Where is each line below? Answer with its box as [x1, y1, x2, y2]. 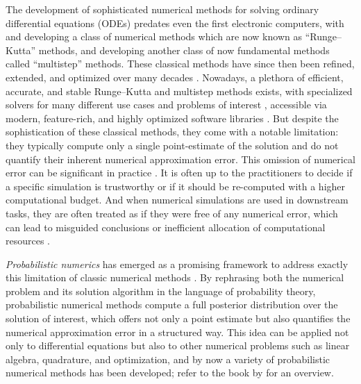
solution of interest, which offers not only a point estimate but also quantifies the [6, 311, 351, 326]
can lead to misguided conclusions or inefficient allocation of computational [6, 219, 326, 234]
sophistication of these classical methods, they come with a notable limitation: [6, 124, 339, 139]
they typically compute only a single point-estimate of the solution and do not [6, 137, 339, 152]
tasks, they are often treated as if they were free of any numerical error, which [6, 206, 338, 220]
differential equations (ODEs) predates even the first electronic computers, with [6, 15, 344, 30]
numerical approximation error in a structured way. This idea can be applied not [6, 324, 349, 339]
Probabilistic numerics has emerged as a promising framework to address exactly [6, 256, 349, 271]
